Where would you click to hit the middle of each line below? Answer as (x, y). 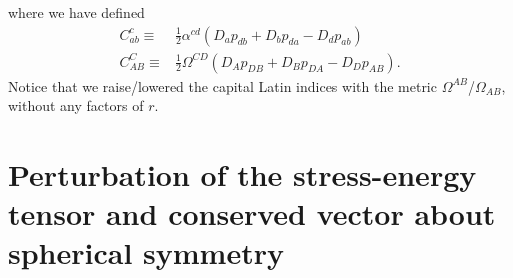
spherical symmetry (146, 252)
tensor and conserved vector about (252, 213)
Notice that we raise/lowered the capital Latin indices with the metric (222, 85)
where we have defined (76, 12)
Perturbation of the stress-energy (242, 174)
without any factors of (76, 105)
